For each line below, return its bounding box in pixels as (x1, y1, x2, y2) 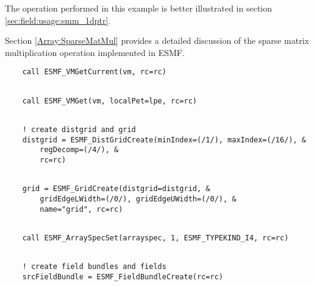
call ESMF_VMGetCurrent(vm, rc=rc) (22, 68, 166, 77)
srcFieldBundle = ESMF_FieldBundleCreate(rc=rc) (22, 272, 223, 281)
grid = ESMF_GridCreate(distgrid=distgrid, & (22, 184, 210, 194)
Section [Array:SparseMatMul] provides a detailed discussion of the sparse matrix (5, 34, 309, 47)
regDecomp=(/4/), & (40, 145, 119, 155)
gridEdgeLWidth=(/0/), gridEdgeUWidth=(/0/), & (40, 194, 237, 203)
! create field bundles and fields (22, 262, 166, 271)
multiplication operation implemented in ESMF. (5, 46, 185, 58)
